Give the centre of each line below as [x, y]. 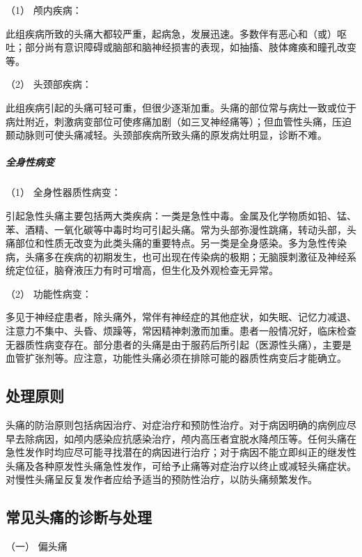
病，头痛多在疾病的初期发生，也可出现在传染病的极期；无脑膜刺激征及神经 [176, 256]
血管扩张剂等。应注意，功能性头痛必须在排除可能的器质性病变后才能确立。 [176, 358]
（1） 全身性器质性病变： [63, 192]
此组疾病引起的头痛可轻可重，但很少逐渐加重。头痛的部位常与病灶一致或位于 [181, 107]
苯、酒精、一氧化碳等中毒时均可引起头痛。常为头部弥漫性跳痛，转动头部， [176, 229]
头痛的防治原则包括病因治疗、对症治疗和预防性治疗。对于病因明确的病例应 [176, 425]
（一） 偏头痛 [37, 546]
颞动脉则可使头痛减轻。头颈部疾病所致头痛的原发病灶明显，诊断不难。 [166, 135]
